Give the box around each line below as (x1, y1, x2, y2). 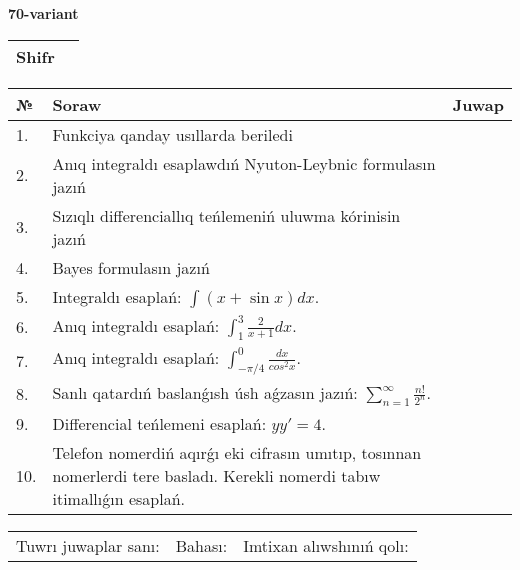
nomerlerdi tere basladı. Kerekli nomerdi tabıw (52, 464, 381, 488)
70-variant (8, 3, 79, 23)
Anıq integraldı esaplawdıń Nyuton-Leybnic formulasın (52, 151, 436, 175)
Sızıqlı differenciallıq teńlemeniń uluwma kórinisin (52, 203, 401, 227)
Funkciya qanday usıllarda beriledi (52, 122, 293, 146)
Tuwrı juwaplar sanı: (16, 534, 160, 558)
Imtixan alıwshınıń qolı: (243, 534, 409, 558)
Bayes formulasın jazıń (52, 255, 210, 279)
